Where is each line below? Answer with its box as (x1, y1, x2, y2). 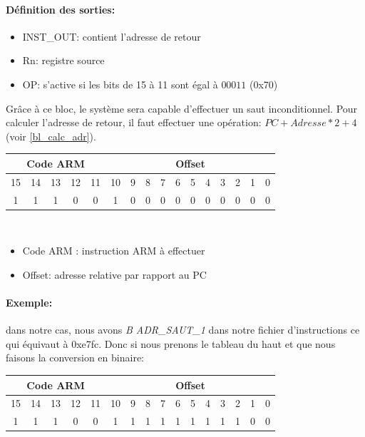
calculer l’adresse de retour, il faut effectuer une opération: (6, 115, 262, 130)
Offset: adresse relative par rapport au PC (22, 267, 207, 282)
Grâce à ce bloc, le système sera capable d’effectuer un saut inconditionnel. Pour (6, 101, 358, 115)
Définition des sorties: (6, 1, 115, 16)
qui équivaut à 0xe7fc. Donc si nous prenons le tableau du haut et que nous (6, 336, 336, 351)
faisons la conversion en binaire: (6, 350, 144, 365)
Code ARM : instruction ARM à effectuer (22, 243, 205, 258)
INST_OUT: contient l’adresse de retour (22, 29, 201, 43)
